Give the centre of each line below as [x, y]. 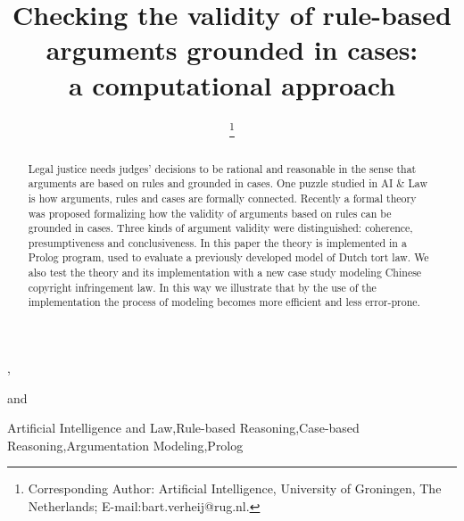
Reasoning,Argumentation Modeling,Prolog [125, 445]
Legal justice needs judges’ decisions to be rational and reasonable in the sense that [222, 168]
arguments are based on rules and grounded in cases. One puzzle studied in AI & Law [228, 183]
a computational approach [232, 84]
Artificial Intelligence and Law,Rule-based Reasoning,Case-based [183, 428]
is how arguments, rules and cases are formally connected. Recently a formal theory [222, 198]
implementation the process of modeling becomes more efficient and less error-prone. [224, 302]
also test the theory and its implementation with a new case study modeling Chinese [225, 273]
